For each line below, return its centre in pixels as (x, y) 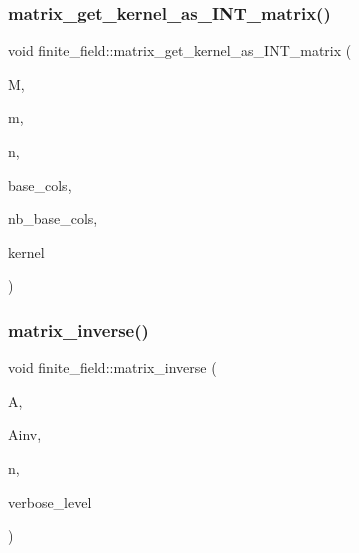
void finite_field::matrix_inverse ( (112, 367)
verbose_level (50, 501)
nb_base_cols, (53, 218)
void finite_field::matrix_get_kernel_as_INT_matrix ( (180, 50)
